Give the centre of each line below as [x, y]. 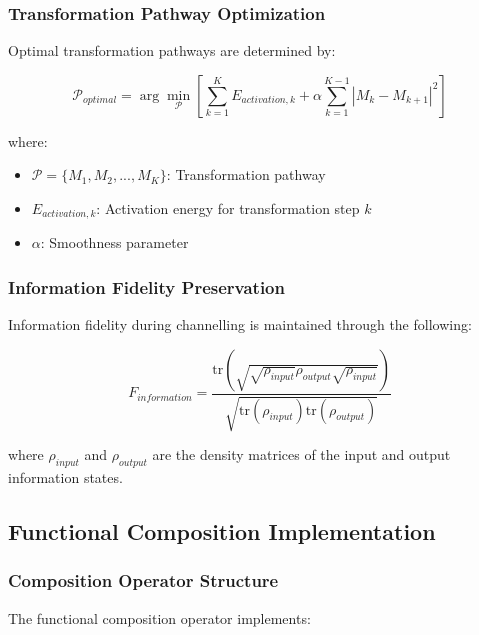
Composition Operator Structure [143, 580]
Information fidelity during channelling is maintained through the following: [240, 324]
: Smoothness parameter [114, 242]
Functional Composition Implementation [222, 531]
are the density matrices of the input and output [301, 454]
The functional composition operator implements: [159, 617]
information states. [65, 477]
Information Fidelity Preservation [146, 286]
